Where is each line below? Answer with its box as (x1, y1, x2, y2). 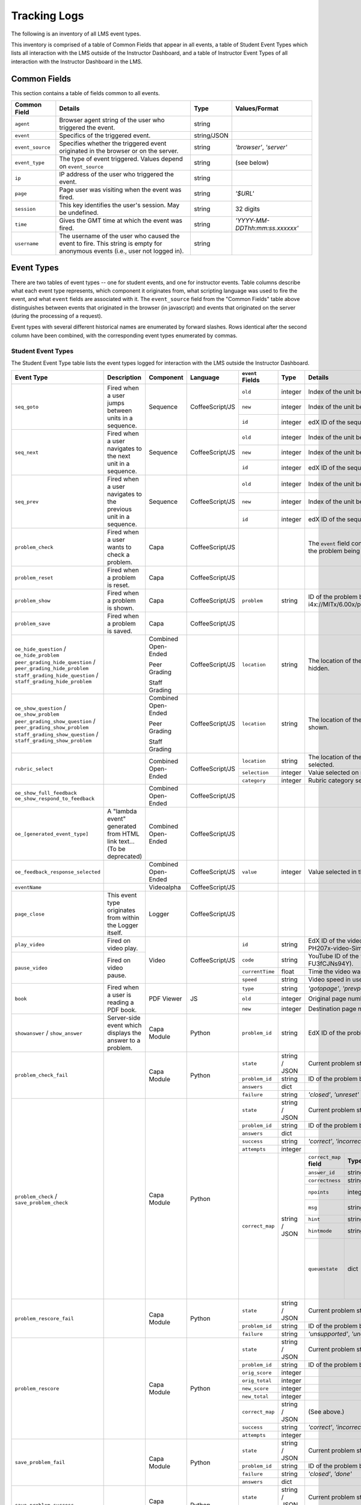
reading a (107, 998, 134, 1007)
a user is (107, 991, 132, 999)
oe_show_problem (14, 711, 60, 718)
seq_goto (14, 403, 39, 410)
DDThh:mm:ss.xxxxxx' (235, 224, 299, 232)
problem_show (14, 597, 51, 604)
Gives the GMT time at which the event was (59, 217, 183, 225)
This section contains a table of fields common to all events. (11, 89, 160, 96)
